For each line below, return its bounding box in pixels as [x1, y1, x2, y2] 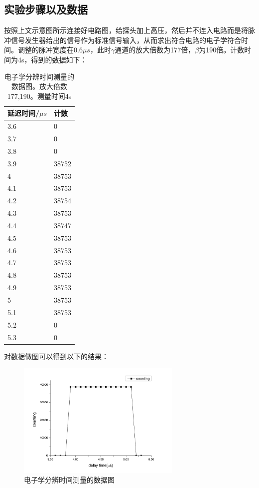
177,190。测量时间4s [7, 90, 72, 101]
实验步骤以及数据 [4, 1, 88, 17]
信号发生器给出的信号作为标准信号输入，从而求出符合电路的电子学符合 [10, 34, 241, 45]
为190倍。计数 [199, 44, 245, 55]
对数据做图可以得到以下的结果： [4, 351, 109, 361]
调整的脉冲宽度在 [17, 44, 74, 55]
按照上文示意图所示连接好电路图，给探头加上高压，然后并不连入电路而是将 [4, 25, 248, 35]
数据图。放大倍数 [11, 81, 68, 91]
